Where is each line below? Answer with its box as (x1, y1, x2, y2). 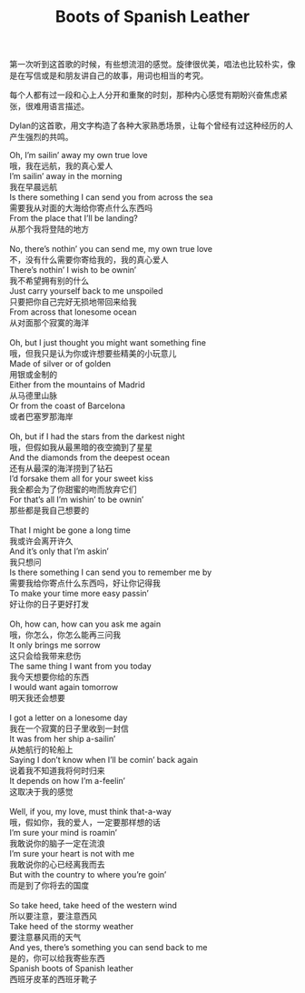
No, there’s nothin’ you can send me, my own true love (9, 244, 213, 255)
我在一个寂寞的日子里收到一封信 (9, 723, 129, 734)
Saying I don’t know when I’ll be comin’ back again (9, 755, 198, 766)
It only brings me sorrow (9, 639, 102, 651)
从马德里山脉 (9, 390, 57, 401)
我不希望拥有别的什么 (9, 276, 89, 286)
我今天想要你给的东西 (9, 671, 89, 683)
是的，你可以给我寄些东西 (9, 953, 105, 964)
